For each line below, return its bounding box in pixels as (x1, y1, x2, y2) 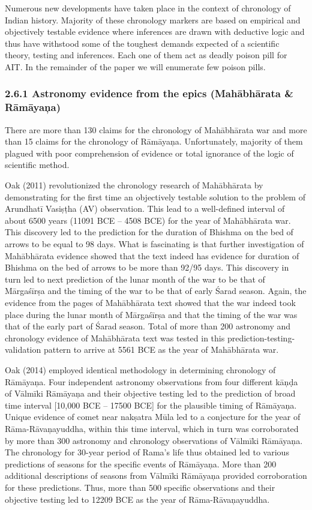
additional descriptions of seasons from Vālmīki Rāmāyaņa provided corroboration (5, 469, 307, 482)
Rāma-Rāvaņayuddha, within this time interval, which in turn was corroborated (5, 422, 299, 434)
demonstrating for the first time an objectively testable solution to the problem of (5, 190, 305, 203)
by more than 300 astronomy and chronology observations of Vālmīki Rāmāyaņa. (5, 434, 303, 446)
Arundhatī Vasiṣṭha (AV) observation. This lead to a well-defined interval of (5, 202, 285, 215)
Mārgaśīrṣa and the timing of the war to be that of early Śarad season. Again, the (5, 284, 307, 297)
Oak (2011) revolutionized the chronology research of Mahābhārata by (5, 179, 263, 191)
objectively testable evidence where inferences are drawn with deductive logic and (5, 25, 305, 38)
